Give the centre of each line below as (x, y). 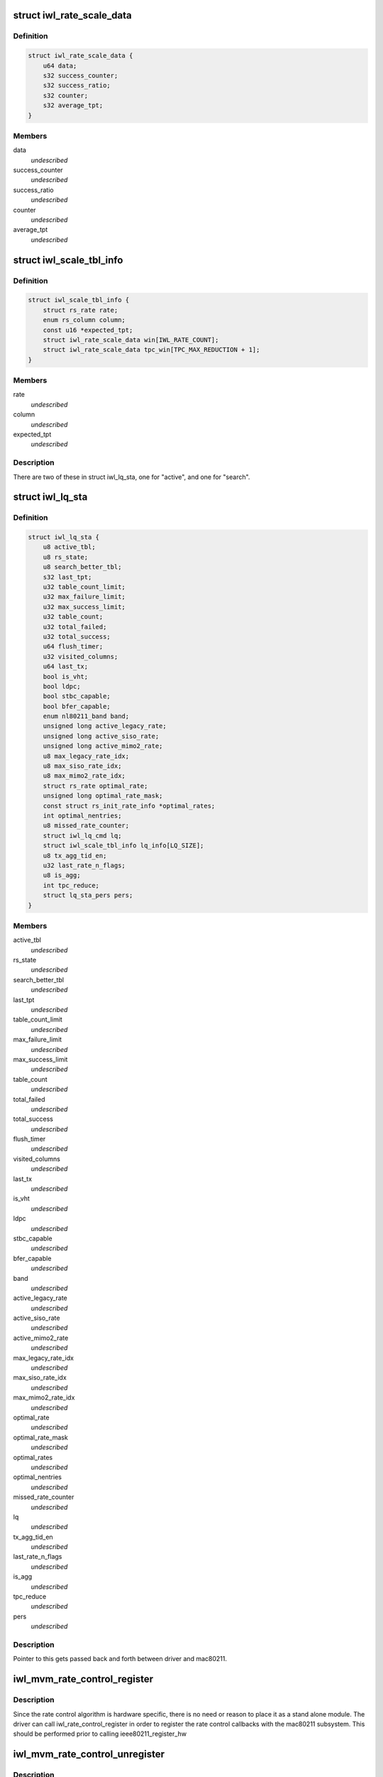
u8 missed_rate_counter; (86, 826)
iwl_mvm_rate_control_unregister (89, 1755)
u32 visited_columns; (81, 656)
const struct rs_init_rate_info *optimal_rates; (129, 806)
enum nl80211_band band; (86, 716)
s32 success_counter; (81, 75)
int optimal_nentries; (82, 816)
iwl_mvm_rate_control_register (83, 1679)
